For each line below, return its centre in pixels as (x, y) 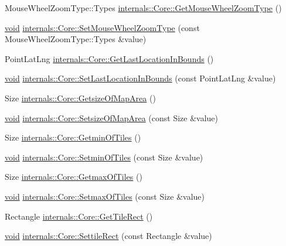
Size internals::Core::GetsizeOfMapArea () (80, 98)
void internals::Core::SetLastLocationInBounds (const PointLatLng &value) (140, 78)
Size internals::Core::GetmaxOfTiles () (74, 177)
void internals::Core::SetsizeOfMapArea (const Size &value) (111, 117)
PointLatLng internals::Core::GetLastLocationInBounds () (109, 58)
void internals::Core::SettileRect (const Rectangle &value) (108, 236)
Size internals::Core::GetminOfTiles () (73, 137)
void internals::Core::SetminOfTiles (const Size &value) (104, 157)
